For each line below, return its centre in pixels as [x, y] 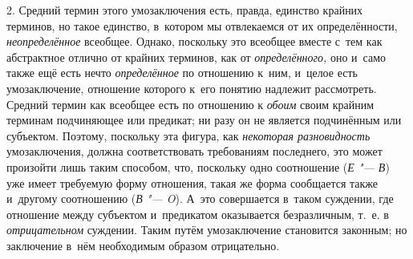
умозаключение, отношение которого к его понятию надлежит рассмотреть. [192, 88]
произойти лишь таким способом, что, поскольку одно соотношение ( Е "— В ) [198, 166]
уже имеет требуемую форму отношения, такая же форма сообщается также [192, 182]
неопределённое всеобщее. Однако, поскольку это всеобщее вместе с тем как [194, 41]
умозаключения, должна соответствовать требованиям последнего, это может [194, 151]
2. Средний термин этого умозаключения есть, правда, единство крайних [185, 10]
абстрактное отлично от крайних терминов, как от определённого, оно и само [196, 57]
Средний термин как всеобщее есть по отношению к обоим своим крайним [190, 104]
